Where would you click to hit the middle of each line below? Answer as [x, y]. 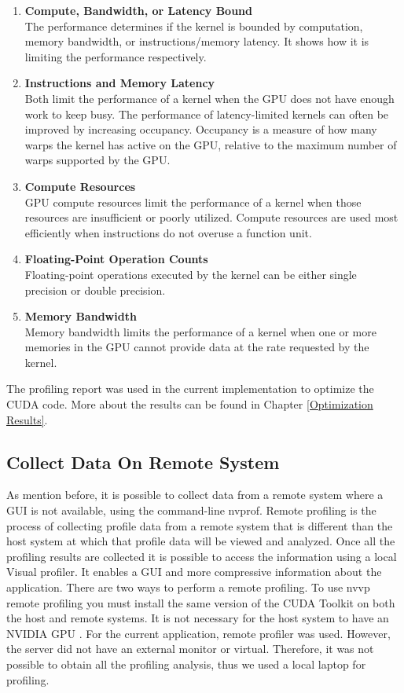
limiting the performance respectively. [116, 56]
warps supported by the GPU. [97, 160]
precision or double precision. [95, 290]
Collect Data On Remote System [143, 462]
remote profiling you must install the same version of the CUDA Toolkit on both [201, 602]
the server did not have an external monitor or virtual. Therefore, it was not [190, 649]
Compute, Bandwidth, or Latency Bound [138, 10]
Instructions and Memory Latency [120, 83]
